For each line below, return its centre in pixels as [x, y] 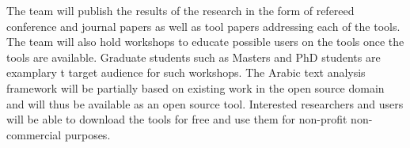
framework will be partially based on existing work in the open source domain [196, 87]
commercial [34, 134]
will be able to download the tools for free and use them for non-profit [177, 119]
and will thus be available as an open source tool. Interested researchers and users [205, 103]
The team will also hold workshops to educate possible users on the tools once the [205, 42]
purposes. [87, 134]
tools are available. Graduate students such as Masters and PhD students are [194, 57]
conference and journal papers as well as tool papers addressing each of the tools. [203, 26]
